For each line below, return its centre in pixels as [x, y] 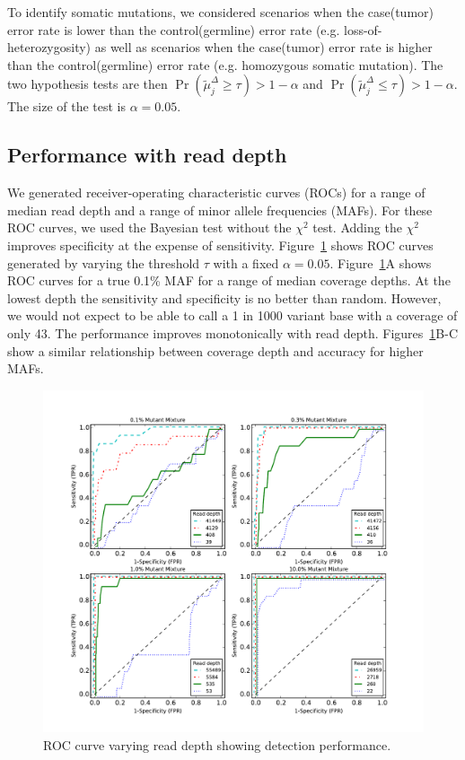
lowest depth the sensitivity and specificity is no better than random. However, [224, 297]
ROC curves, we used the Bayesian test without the [149, 227]
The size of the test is [67, 106]
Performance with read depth [147, 155]
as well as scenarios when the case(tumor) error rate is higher [263, 47]
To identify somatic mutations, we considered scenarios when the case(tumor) [220, 12]
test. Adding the [357, 227]
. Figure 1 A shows [381, 262]
